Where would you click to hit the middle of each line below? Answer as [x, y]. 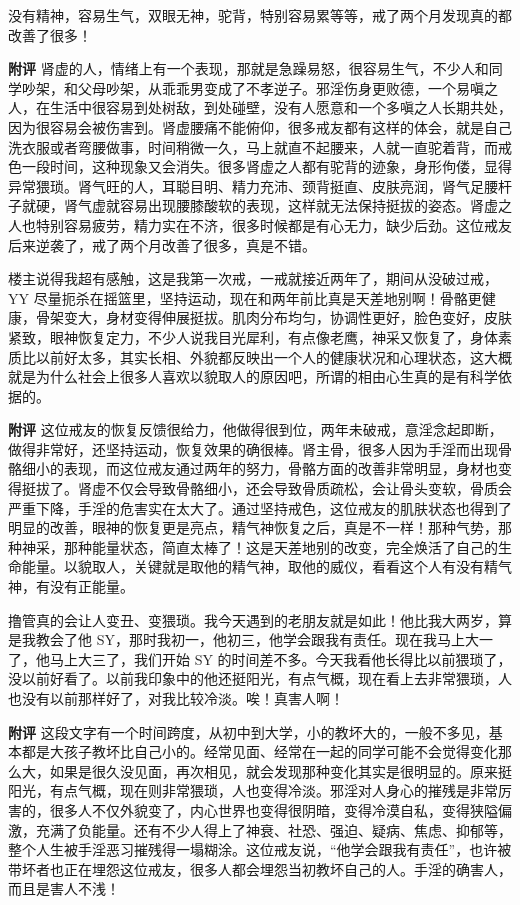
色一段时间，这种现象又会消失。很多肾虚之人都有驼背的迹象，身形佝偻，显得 [260, 166]
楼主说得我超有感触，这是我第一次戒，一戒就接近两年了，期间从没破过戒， [253, 278]
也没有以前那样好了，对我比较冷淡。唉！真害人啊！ [176, 698]
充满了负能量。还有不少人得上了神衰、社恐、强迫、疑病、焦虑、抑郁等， [273, 829]
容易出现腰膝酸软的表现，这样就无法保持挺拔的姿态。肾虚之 [315, 205]
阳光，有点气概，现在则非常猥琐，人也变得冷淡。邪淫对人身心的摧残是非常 [253, 790]
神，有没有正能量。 [71, 586]
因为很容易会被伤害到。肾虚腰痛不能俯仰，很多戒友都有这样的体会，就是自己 [260, 126]
